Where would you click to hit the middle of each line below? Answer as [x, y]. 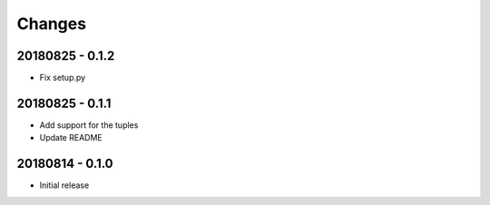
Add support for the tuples [89, 125]
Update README [71, 138]
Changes [51, 24]
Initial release [64, 185]
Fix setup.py [63, 78]
